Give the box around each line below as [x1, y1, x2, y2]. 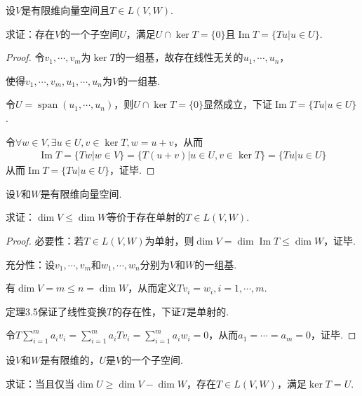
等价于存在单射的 [107, 210, 186, 224]
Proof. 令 [6, 50, 45, 64]
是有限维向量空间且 [21, 3, 110, 17]
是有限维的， [40, 353, 100, 367]
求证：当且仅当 [6, 376, 74, 390]
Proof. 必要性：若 [6, 233, 84, 247]
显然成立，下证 [203, 97, 273, 111]
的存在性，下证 [112, 303, 182, 318]
